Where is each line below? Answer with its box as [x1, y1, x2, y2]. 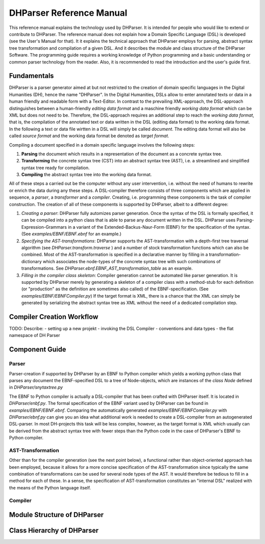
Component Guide [9, 345, 66, 354]
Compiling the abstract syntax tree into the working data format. [21, 172, 152, 178]
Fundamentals [9, 72, 54, 80]
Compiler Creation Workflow [9, 312, 99, 321]
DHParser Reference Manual [9, 7, 128, 18]
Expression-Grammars [21, 224, 67, 230]
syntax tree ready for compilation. [21, 165, 90, 171]
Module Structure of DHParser [9, 511, 104, 519]
